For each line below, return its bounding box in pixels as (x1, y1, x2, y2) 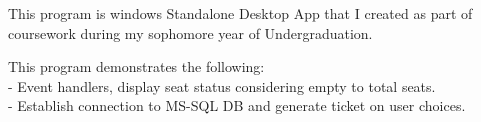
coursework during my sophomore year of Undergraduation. (8, 22, 373, 43)
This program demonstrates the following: (8, 56, 265, 77)
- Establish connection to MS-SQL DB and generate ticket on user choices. (8, 95, 466, 116)
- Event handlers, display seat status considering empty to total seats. (8, 75, 436, 96)
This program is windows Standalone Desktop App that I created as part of (8, 3, 473, 23)
